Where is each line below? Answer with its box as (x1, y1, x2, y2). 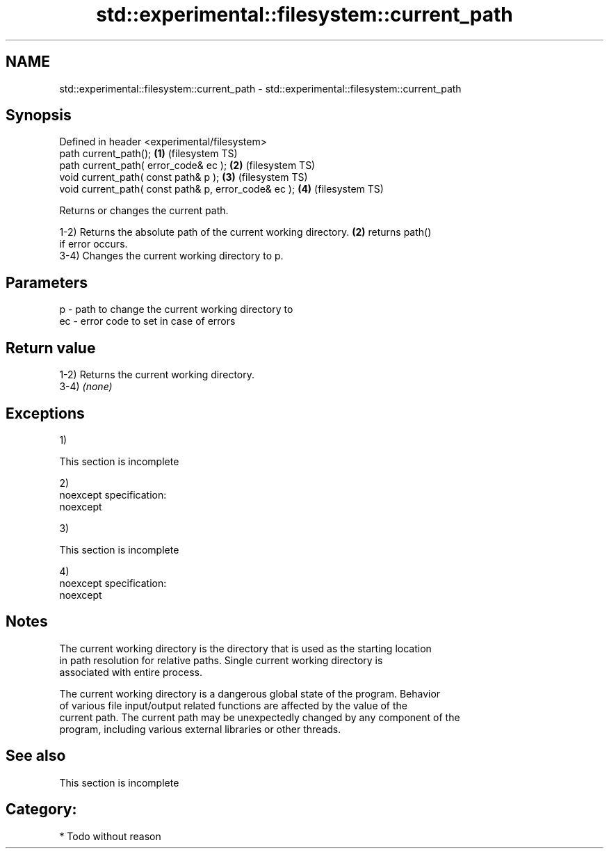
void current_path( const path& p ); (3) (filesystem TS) (59, 171, 308, 184)
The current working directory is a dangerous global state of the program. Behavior (59, 687, 441, 700)
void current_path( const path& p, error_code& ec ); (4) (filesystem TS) (59, 183, 384, 195)
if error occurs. (59, 238, 128, 250)
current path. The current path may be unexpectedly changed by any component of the (59, 711, 460, 723)
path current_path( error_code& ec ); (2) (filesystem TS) (59, 159, 316, 172)
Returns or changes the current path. (59, 204, 229, 217)
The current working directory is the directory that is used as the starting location (59, 642, 432, 654)
